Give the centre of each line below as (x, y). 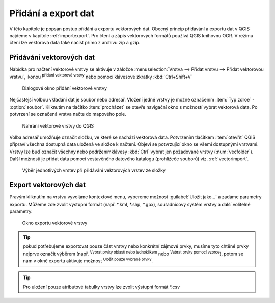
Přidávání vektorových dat (52, 57)
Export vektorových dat (48, 185)
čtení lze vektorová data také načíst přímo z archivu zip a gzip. (75, 43)
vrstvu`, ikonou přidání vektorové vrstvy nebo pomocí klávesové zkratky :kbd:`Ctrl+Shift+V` (101, 76)
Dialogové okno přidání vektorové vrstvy (64, 88)
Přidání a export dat (52, 13)
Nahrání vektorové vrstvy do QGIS (58, 125)
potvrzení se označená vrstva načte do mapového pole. (68, 114)
